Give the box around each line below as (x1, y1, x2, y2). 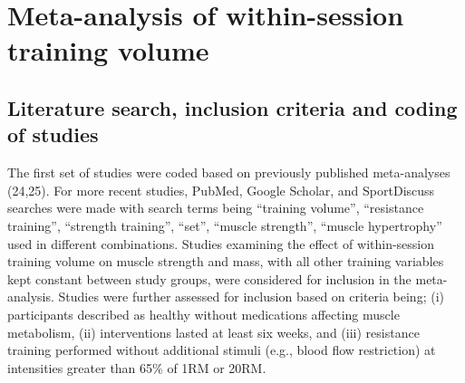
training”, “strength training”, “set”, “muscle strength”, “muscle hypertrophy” (7, 215, 442, 235)
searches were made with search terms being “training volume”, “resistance (7, 198, 424, 217)
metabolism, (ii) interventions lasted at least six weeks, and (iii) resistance (7, 322, 420, 341)
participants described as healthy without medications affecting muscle (7, 304, 400, 323)
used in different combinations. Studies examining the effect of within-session (7, 234, 435, 253)
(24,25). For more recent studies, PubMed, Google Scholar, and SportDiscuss (7, 180, 435, 199)
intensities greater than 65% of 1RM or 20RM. (7, 358, 266, 377)
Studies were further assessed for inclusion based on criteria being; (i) (58, 287, 444, 306)
